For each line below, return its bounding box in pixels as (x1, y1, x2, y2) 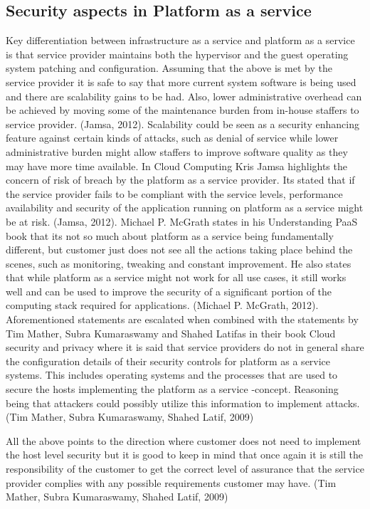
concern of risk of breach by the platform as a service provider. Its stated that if (6, 172, 355, 187)
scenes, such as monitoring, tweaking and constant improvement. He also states (6, 256, 351, 271)
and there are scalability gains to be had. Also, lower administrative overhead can (6, 88, 362, 103)
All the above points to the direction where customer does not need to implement (6, 433, 361, 448)
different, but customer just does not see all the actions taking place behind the (6, 242, 353, 257)
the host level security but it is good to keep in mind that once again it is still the (6, 447, 364, 462)
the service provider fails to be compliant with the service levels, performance (6, 186, 343, 201)
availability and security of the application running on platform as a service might (6, 200, 364, 215)
